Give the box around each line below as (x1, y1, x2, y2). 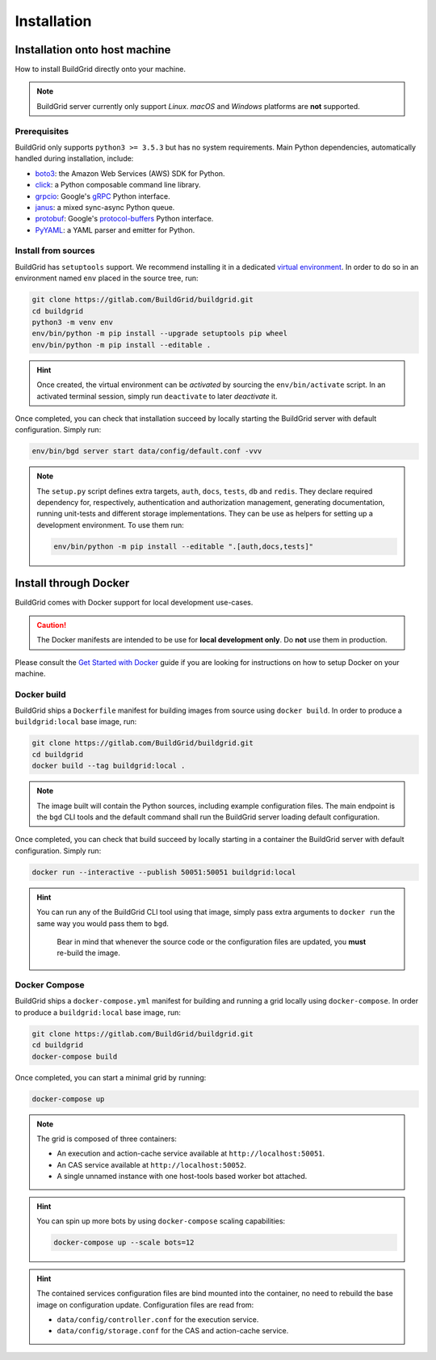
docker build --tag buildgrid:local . (31, 761, 186, 771)
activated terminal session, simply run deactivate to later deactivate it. (36, 391, 278, 401)
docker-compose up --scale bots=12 (53, 1237, 195, 1247)
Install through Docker (15, 576, 130, 590)
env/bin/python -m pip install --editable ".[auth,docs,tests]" (53, 541, 314, 551)
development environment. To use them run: (36, 520, 185, 529)
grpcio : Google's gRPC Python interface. (35, 191, 171, 201)
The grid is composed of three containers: (36, 1134, 178, 1143)
